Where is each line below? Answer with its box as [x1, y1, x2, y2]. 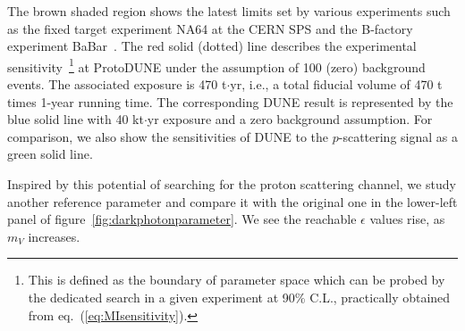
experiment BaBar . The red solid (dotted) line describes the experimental [7, 37, 417, 55]
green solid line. [7, 145, 93, 163]
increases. [28, 227, 80, 245]
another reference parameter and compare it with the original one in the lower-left [7, 192, 458, 211]
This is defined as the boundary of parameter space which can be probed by [28, 270, 445, 289]
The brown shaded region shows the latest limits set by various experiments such [7, 2, 451, 20]
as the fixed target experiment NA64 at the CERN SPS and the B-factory [7, 19, 413, 37]
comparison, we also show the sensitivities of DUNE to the [7, 127, 329, 145]
